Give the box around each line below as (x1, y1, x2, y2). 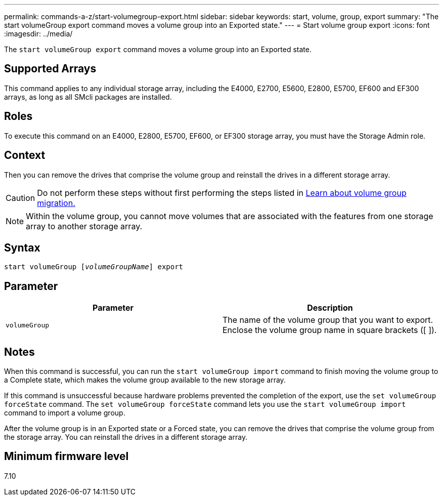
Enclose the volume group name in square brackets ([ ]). (223, 325, 437, 336)
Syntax (4, 241, 40, 254)
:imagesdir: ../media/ (4, 29, 73, 38)
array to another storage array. (26, 221, 143, 231)
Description (307, 303, 353, 313)
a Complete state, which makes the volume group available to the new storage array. (4, 376, 286, 385)
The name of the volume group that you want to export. (223, 315, 433, 325)
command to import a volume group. (4, 408, 125, 418)
